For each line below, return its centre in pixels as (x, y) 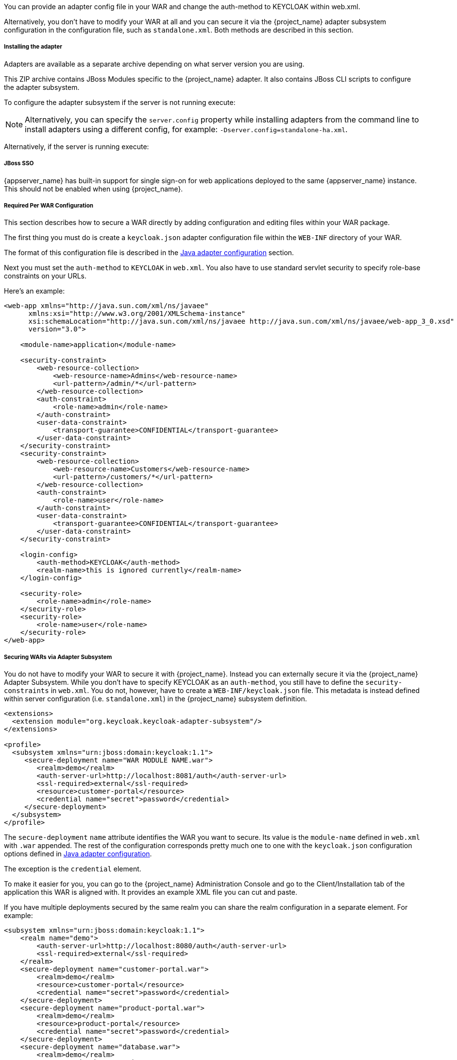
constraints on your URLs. (45, 276)
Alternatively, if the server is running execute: (76, 146)
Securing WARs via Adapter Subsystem (58, 657)
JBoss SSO (19, 164)
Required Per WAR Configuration (49, 205)
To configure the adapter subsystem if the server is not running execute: (120, 102)
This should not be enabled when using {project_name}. (93, 189)
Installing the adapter (33, 47)
